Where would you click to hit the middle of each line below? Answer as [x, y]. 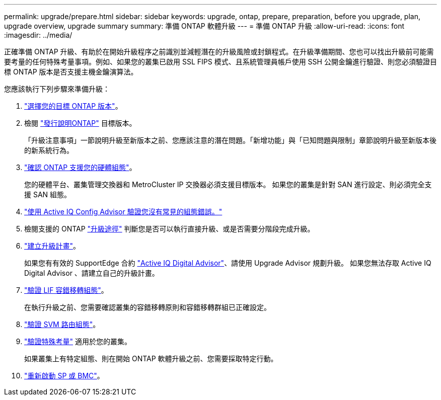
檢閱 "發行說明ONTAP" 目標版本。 [80, 123]
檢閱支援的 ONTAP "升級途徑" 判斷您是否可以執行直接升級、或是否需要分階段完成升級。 [169, 229]
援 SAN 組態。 [48, 194]
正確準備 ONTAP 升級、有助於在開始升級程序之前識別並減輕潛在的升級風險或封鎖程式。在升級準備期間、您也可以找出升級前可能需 [219, 52]
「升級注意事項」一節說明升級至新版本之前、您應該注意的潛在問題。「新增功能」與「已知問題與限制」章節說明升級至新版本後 [230, 140]
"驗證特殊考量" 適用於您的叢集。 [78, 341]
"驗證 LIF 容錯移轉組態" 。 [66, 290]
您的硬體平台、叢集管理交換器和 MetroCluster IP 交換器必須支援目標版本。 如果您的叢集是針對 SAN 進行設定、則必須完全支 [228, 184]
